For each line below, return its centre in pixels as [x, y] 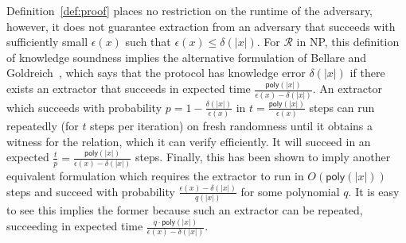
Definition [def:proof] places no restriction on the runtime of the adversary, [190, 10]
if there [367, 73]
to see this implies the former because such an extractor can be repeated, [185, 210]
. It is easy [374, 191]
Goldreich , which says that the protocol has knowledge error [156, 73]
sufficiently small [47, 42]
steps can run [342, 107]
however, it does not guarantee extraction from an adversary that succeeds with [201, 26]
